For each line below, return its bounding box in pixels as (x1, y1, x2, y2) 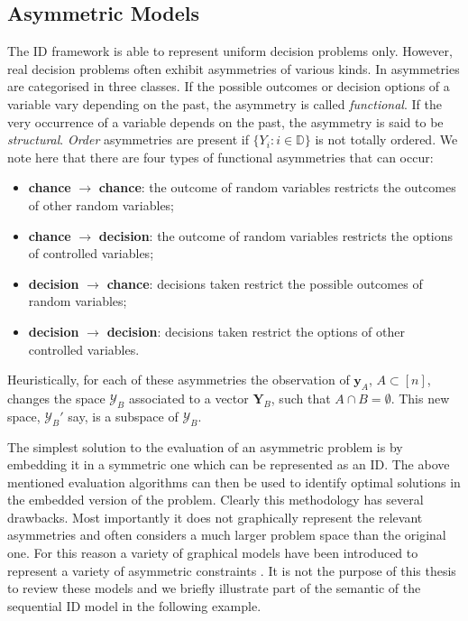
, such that (271, 388, 331, 407)
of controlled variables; (28, 244, 154, 263)
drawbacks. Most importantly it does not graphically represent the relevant (7, 507, 423, 526)
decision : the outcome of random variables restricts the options (98, 226, 454, 245)
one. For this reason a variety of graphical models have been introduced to (7, 543, 418, 562)
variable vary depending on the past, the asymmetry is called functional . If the (7, 94, 442, 113)
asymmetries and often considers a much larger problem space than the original (7, 525, 446, 544)
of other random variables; (28, 195, 175, 214)
